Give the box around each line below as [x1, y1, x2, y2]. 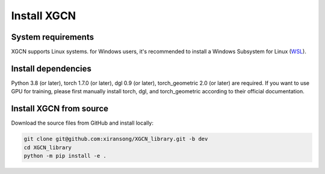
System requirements [11, 32, 94, 42]
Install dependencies [11, 63, 91, 73]
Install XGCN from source [11, 104, 108, 114]
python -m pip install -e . [23, 152, 107, 160]
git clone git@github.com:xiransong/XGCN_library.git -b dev [23, 135, 208, 143]
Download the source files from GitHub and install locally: [11, 119, 153, 126]
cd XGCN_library [23, 144, 72, 151]
